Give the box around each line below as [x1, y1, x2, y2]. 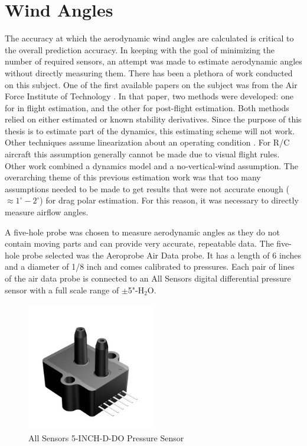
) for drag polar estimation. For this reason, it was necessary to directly [40, 194, 299, 206]
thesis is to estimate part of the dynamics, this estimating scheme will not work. [5, 124, 295, 137]
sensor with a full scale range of [5, 283, 119, 296]
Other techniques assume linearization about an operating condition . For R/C [5, 136, 290, 148]
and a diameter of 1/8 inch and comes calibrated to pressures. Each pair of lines [5, 260, 295, 273]
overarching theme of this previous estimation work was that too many [5, 171, 261, 183]
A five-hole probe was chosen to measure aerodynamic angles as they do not [5, 225, 280, 238]
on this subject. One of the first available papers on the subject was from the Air [5, 78, 298, 91]
